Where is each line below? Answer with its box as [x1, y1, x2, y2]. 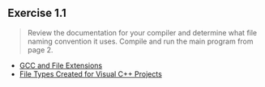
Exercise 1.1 [7, 6, 66, 20]
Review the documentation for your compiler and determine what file [27, 27, 258, 37]
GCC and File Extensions [19, 60, 103, 70]
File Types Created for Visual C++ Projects [19, 68, 163, 79]
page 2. [27, 44, 53, 55]
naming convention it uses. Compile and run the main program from [27, 36, 254, 46]
